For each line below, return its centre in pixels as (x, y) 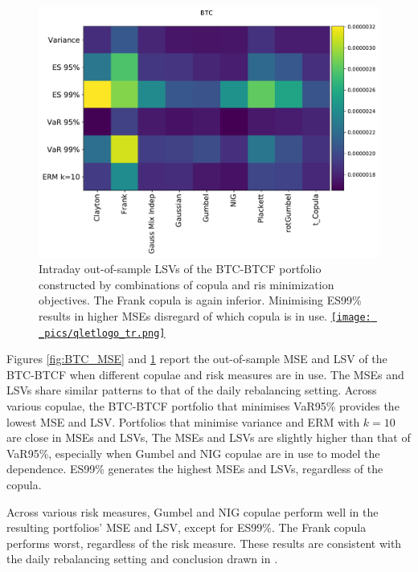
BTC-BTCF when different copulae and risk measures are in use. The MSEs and (205, 374)
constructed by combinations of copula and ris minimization (186, 284)
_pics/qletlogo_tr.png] (102, 333)
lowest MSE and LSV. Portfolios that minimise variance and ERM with (183, 421)
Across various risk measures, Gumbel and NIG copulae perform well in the (193, 511)
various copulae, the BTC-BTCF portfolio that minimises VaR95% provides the (203, 405)
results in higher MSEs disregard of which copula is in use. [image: (205, 315)
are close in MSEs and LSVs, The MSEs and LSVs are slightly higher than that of (209, 437)
